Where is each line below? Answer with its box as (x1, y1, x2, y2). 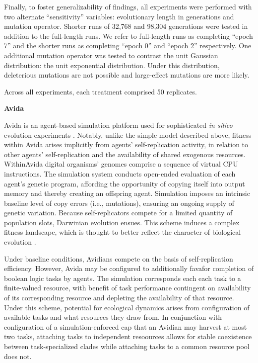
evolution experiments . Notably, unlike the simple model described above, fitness (4, 129, 252, 140)
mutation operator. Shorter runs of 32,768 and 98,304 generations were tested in (4, 21, 248, 31)
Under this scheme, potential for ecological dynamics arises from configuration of (4, 302, 250, 312)
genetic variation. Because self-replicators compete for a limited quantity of (4, 207, 233, 218)
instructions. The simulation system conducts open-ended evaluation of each (4, 168, 236, 179)
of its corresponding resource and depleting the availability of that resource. (4, 292, 234, 303)
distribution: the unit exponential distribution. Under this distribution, (4, 60, 220, 70)
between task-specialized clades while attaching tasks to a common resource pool (4, 341, 250, 351)
